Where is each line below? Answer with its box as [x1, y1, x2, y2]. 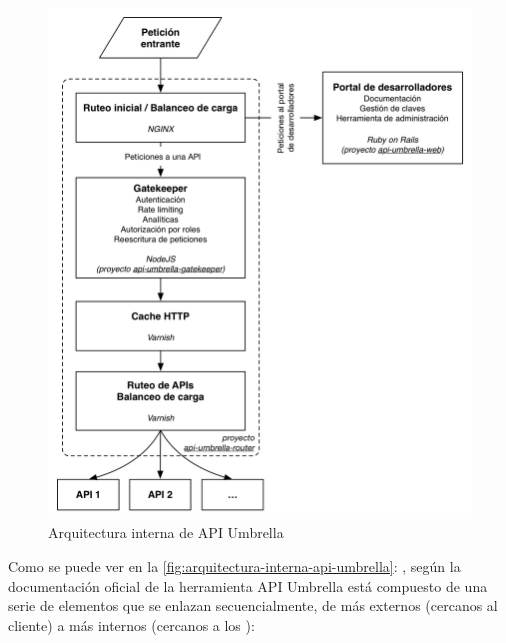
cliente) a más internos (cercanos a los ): [8, 614, 255, 635]
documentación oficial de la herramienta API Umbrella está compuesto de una [8, 575, 488, 596]
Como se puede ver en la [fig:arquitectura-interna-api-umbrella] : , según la [8, 555, 461, 576]
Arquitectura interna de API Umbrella [48, 522, 284, 543]
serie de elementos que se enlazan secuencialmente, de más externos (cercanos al [8, 595, 498, 616]
